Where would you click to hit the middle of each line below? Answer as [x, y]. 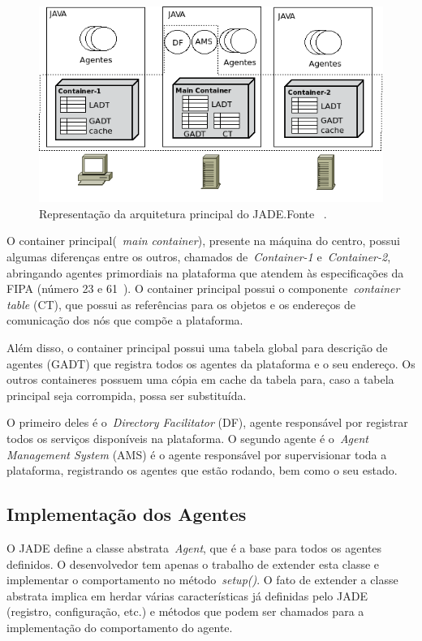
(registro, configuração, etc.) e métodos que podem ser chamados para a [185, 611]
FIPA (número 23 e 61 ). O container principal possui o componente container [203, 288]
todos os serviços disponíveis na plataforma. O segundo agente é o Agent [187, 439]
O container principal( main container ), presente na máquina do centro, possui [203, 241]
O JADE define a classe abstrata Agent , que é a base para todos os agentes [194, 548]
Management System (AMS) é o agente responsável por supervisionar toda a [197, 454]
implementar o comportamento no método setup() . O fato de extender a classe [202, 580]
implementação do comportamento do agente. [120, 627]
